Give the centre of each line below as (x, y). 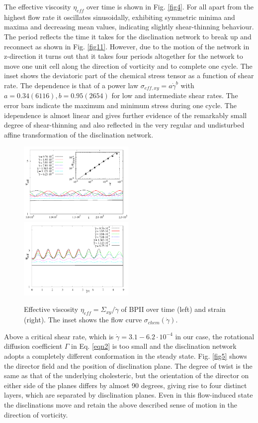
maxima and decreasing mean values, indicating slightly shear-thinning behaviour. (129, 27)
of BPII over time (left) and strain (173, 309)
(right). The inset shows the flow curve (83, 320)
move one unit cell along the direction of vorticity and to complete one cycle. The (128, 66)
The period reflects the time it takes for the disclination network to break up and (128, 36)
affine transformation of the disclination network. (79, 134)
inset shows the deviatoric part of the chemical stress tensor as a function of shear (129, 75)
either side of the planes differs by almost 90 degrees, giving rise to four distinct (126, 385)
